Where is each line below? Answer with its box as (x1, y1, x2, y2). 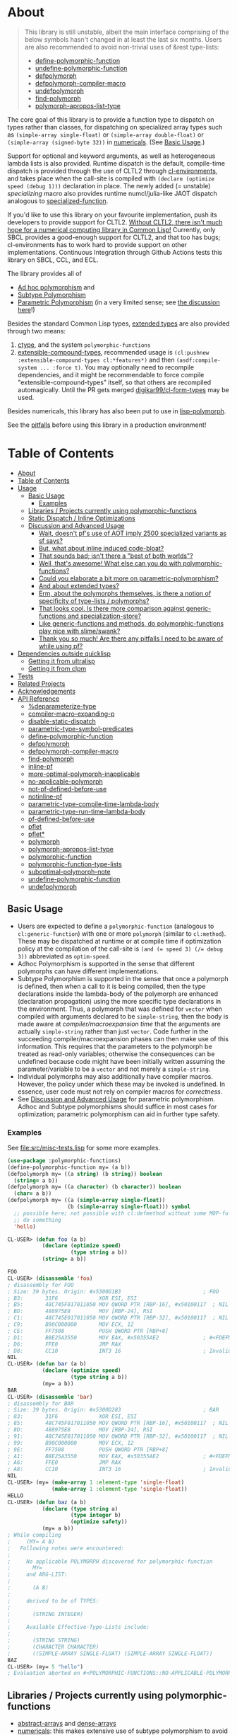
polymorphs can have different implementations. (17, 967, 159, 975)
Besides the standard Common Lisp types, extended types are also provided (7, 319, 231, 328)
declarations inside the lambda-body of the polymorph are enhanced (17, 989, 219, 998)
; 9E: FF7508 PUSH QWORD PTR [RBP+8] (7, 1445, 169, 1453)
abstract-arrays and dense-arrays (17, 1719, 116, 1728)
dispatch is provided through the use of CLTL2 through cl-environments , (7, 166, 218, 175)
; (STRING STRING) (7, 1637, 80, 1644)
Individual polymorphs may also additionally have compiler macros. (17, 1072, 213, 1080)
